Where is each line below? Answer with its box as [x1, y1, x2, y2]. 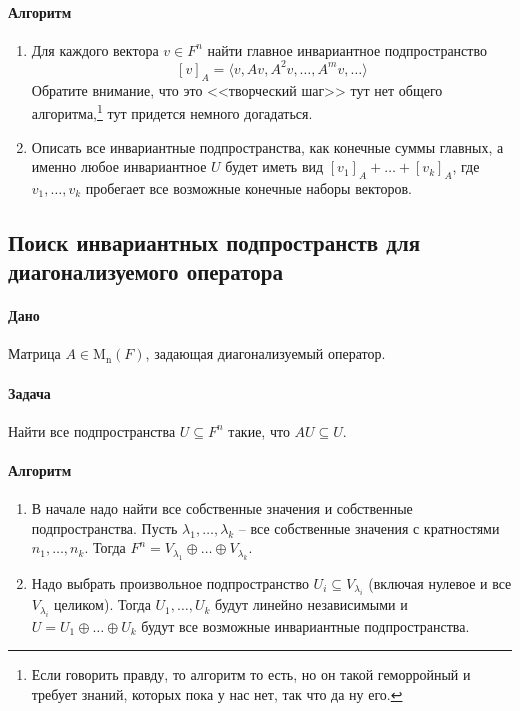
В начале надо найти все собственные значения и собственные [31, 498, 413, 519]
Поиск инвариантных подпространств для [8, 226, 421, 257]
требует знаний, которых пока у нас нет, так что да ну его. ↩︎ [31, 683, 403, 704]
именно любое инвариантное [31, 156, 207, 177]
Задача [8, 382, 51, 403]
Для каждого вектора [31, 39, 159, 60]
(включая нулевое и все [368, 572, 512, 593]
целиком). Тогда [54, 594, 151, 615]
